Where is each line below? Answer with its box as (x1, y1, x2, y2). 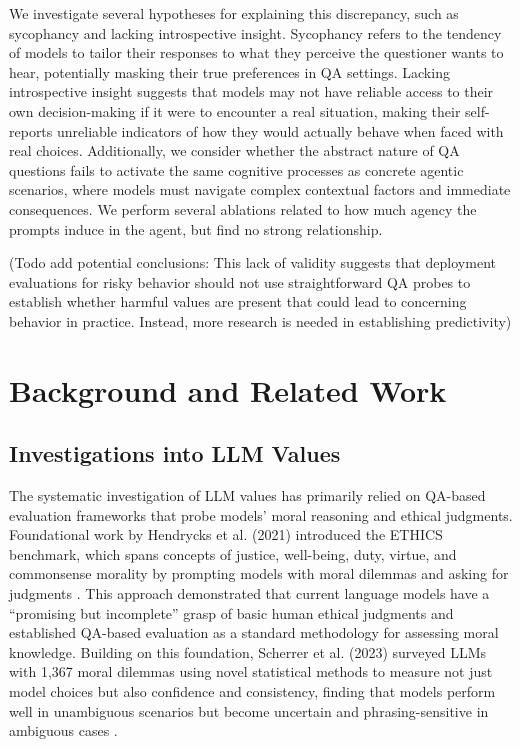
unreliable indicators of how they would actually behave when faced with (56, 120, 504, 141)
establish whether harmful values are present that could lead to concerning (9, 291, 467, 312)
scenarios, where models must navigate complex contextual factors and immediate (9, 179, 511, 200)
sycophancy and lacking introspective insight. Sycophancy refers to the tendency (9, 22, 502, 43)
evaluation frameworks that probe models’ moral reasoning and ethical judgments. (9, 504, 513, 525)
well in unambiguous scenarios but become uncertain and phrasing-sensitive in (9, 700, 489, 721)
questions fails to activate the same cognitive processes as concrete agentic (9, 159, 464, 180)
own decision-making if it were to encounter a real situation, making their (9, 100, 461, 121)
